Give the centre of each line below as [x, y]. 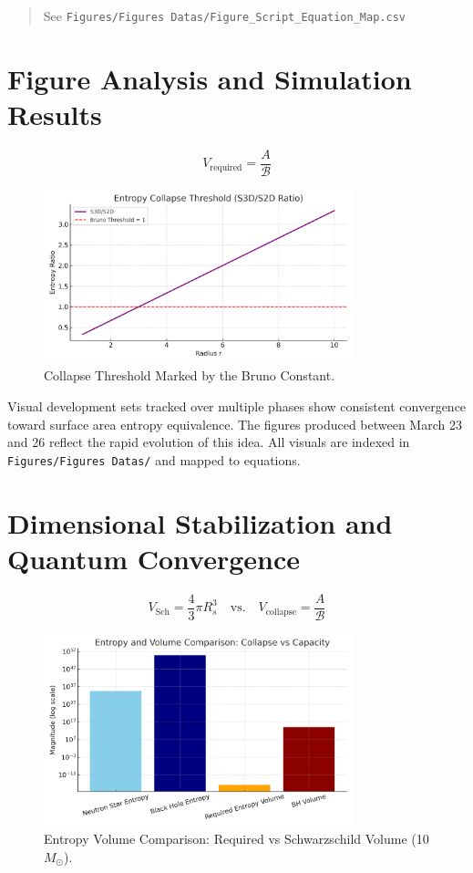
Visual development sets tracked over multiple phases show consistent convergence [237, 406]
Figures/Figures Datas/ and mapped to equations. [154, 459]
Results [55, 114]
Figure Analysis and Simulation [210, 78]
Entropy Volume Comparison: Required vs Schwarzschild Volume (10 [236, 839]
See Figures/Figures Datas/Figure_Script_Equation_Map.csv [224, 16]
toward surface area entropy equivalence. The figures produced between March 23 [235, 424]
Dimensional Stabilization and [200, 522]
